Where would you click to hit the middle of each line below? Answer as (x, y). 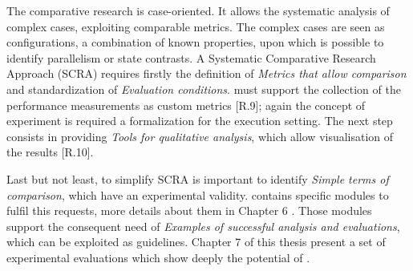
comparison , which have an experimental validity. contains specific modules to (198, 194)
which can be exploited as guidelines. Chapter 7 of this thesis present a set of (196, 242)
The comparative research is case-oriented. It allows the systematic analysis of (198, 10)
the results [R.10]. (50, 152)
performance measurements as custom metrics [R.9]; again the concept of (186, 105)
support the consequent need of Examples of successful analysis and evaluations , (203, 226)
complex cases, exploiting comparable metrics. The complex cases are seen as (196, 26)
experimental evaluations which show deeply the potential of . (158, 257)
